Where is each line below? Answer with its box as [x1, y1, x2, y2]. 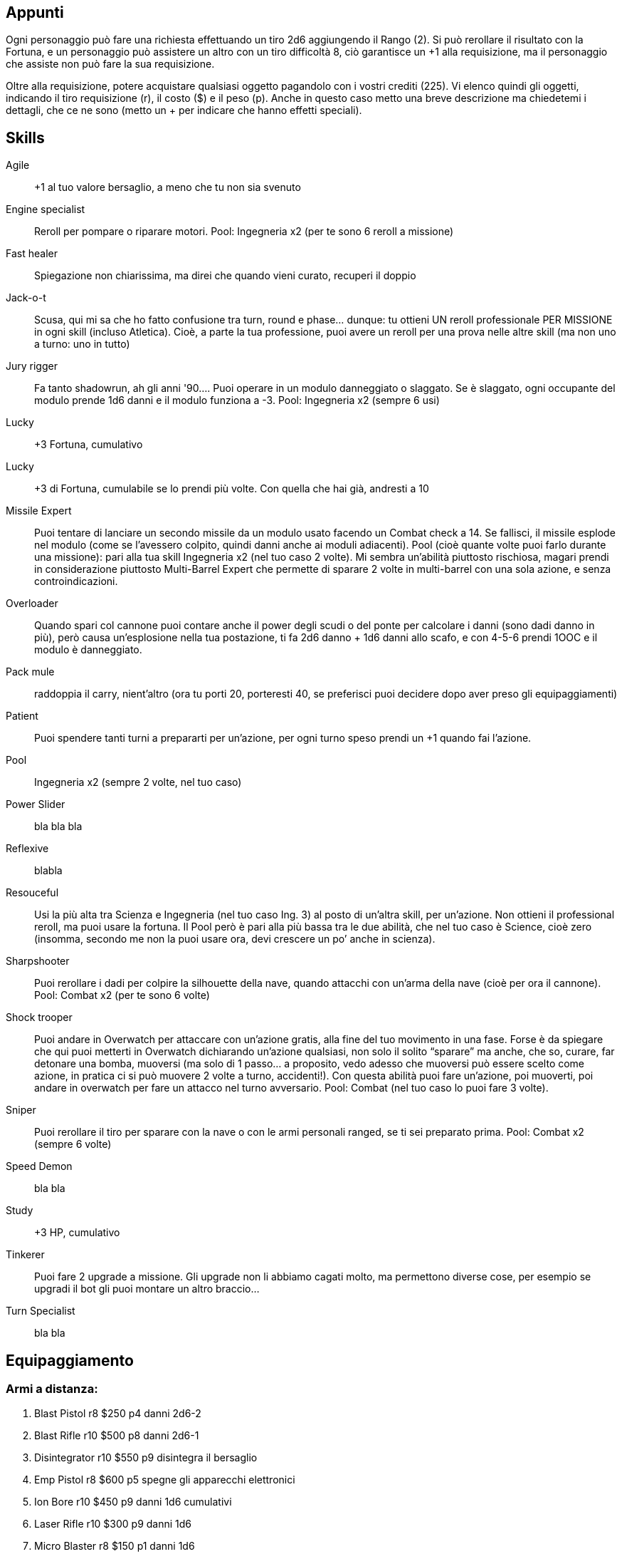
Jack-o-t [6, 291, 46, 304]
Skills [6, 128, 45, 147]
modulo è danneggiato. [34, 643, 142, 656]
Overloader [6, 597, 58, 610]
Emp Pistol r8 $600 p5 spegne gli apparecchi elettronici [34, 1473, 295, 1486]
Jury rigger [6, 360, 58, 373]
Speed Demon [6, 1160, 73, 1173]
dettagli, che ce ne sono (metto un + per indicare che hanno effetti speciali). [6, 104, 362, 117]
